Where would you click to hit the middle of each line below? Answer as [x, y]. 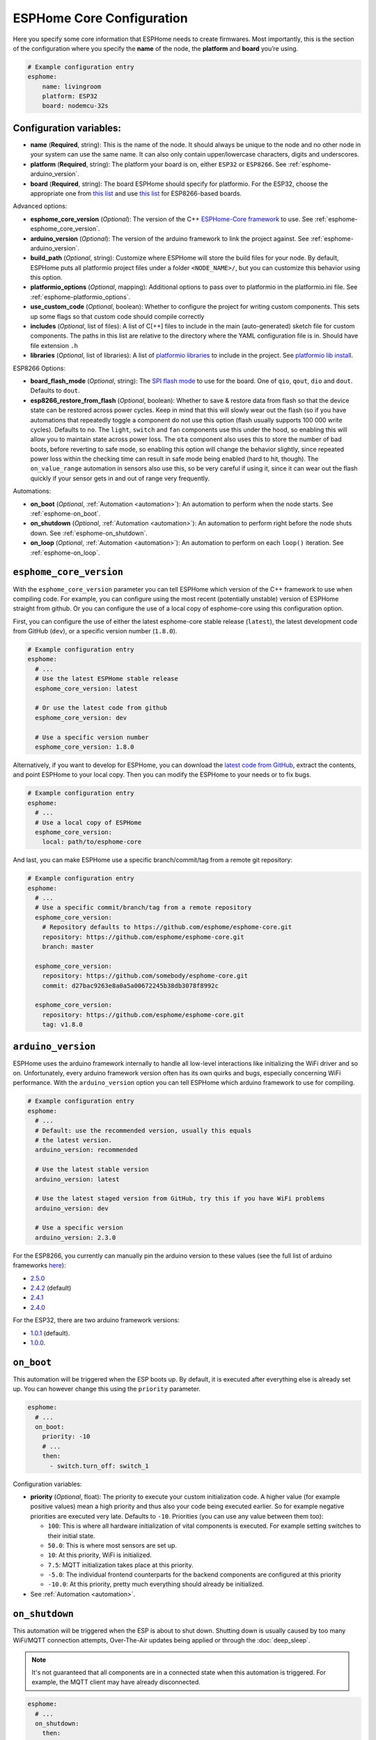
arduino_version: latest [77, 1179]
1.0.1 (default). [50, 1333]
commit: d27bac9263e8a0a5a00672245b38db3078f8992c [130, 986]
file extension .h [54, 345]
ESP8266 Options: [39, 368]
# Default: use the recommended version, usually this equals [143, 1130]
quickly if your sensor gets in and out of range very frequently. [120, 478]
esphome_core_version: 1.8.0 [85, 747]
